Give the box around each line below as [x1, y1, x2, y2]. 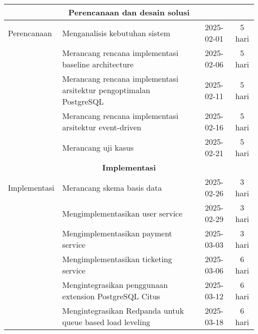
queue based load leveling [62, 316, 150, 328]
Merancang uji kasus [62, 141, 134, 153]
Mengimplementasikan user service [62, 207, 183, 219]
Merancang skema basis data [62, 181, 162, 193]
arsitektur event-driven [62, 121, 141, 133]
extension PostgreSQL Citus [62, 290, 160, 302]
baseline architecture [62, 58, 134, 70]
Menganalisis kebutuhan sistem [62, 27, 171, 39]
